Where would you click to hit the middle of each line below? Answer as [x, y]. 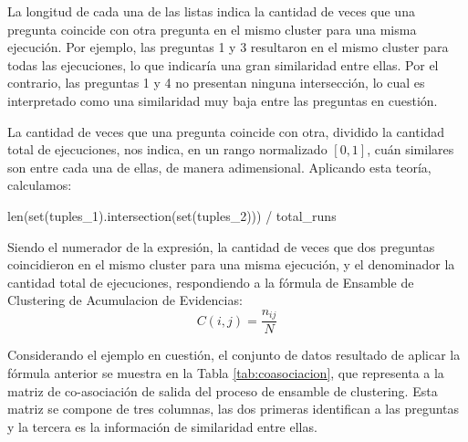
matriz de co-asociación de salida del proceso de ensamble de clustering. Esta [223, 390]
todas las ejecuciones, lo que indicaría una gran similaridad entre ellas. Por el [223, 64]
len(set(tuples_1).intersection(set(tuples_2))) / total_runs [172, 215]
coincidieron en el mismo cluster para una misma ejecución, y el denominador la [231, 264]
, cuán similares [411, 149]
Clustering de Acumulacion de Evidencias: [125, 300]
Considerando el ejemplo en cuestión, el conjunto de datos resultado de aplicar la [234, 355]
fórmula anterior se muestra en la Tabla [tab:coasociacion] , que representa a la [226, 372]
